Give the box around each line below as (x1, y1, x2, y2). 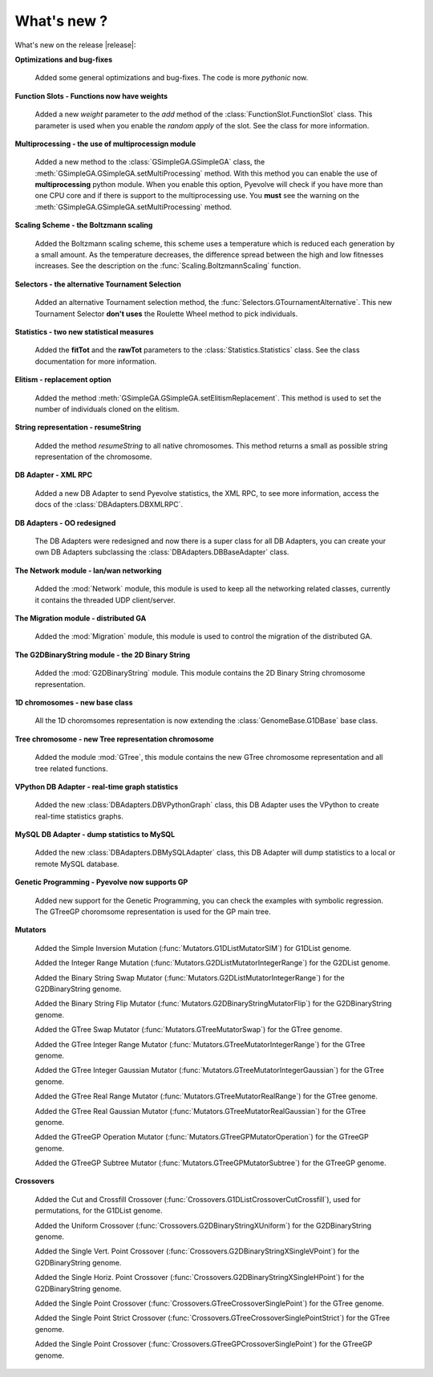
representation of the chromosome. (34, 452, 152, 461)
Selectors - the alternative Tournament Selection (14, 279, 182, 289)
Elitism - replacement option (14, 375, 111, 384)
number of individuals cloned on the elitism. (34, 404, 180, 413)
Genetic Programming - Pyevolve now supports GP (14, 877, 188, 887)
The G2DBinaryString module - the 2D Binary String (14, 650, 191, 660)
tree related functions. (34, 763, 108, 774)
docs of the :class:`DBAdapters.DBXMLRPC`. (34, 500, 184, 510)
